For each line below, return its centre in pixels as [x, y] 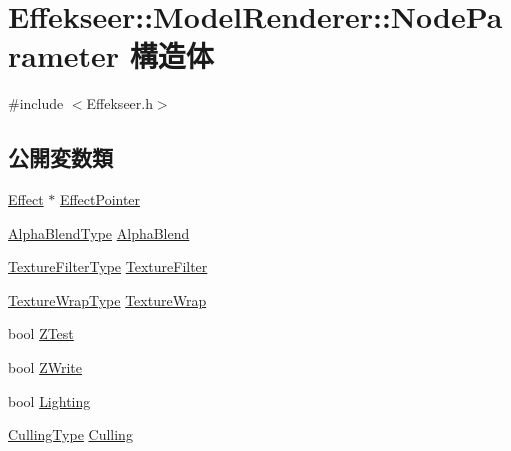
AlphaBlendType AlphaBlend [99, 232]
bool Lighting [49, 400]
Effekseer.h [119, 103]
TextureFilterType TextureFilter [108, 266]
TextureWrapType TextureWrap [107, 299]
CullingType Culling [70, 434]
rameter [64, 55]
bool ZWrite [45, 367]
